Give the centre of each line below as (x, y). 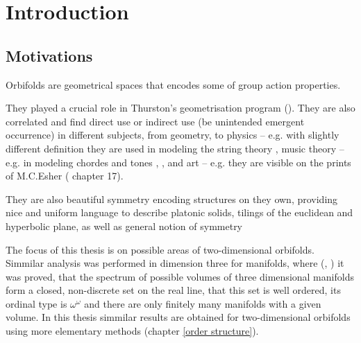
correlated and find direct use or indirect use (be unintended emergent (155, 121)
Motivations (49, 55)
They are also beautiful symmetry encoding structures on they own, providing (172, 199)
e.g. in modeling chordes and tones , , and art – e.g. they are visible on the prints (178, 162)
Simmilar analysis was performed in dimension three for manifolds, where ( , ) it (175, 263)
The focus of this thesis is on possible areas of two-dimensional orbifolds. (160, 249)
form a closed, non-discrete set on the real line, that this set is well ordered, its (173, 290)
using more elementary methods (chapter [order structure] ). (132, 331)
